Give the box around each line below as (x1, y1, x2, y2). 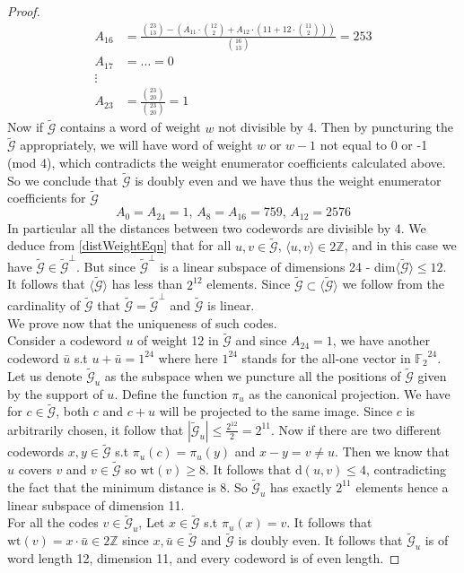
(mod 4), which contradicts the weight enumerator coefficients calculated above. (7, 153, 446, 172)
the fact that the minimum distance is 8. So (7, 477, 248, 496)
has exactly (270, 477, 332, 496)
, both (56, 402, 90, 421)
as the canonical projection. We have (249, 384, 451, 403)
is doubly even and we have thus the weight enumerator (135, 170, 442, 189)
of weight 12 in (137, 331, 219, 350)
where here (158, 348, 218, 367)
